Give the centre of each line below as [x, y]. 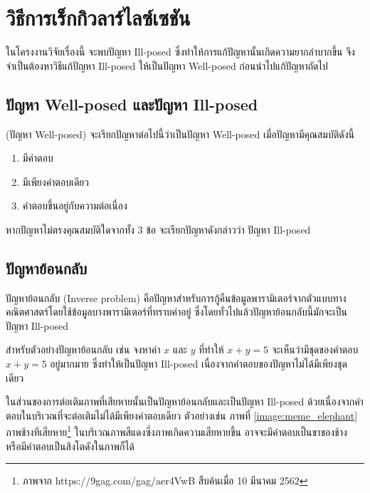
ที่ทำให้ [211, 349]
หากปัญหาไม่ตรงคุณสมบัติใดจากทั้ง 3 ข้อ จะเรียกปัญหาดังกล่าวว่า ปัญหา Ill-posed [158, 229]
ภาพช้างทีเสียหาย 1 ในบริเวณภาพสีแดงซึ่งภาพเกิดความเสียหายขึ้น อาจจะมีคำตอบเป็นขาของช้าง [176, 431]
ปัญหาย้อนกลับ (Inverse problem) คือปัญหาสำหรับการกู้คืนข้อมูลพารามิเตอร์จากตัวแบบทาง [176, 297]
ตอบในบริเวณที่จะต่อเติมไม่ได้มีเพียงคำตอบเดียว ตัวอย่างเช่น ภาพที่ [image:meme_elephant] [182, 415]
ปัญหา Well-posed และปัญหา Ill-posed [132, 104]
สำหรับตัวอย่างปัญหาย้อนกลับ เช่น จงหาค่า [83, 349]
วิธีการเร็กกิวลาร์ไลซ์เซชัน [98, 17]
